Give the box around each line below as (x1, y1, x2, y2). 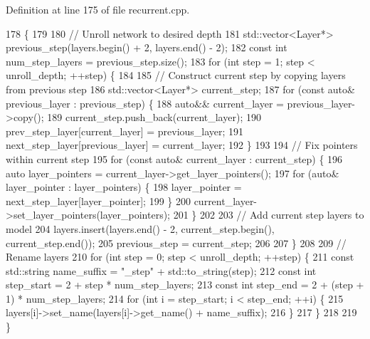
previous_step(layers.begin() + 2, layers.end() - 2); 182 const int (6, 40, 287, 55)
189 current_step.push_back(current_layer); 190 (47, 110, 261, 125)
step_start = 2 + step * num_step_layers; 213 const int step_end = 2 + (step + (6, 277, 364, 292)
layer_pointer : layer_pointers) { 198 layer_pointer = (6, 179, 242, 194)
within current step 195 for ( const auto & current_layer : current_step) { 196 (6, 151, 343, 166)
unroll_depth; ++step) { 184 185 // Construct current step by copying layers (6, 68, 346, 83)
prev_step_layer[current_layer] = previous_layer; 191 (6, 123, 244, 138)
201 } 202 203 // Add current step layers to (173, 207, 364, 222)
